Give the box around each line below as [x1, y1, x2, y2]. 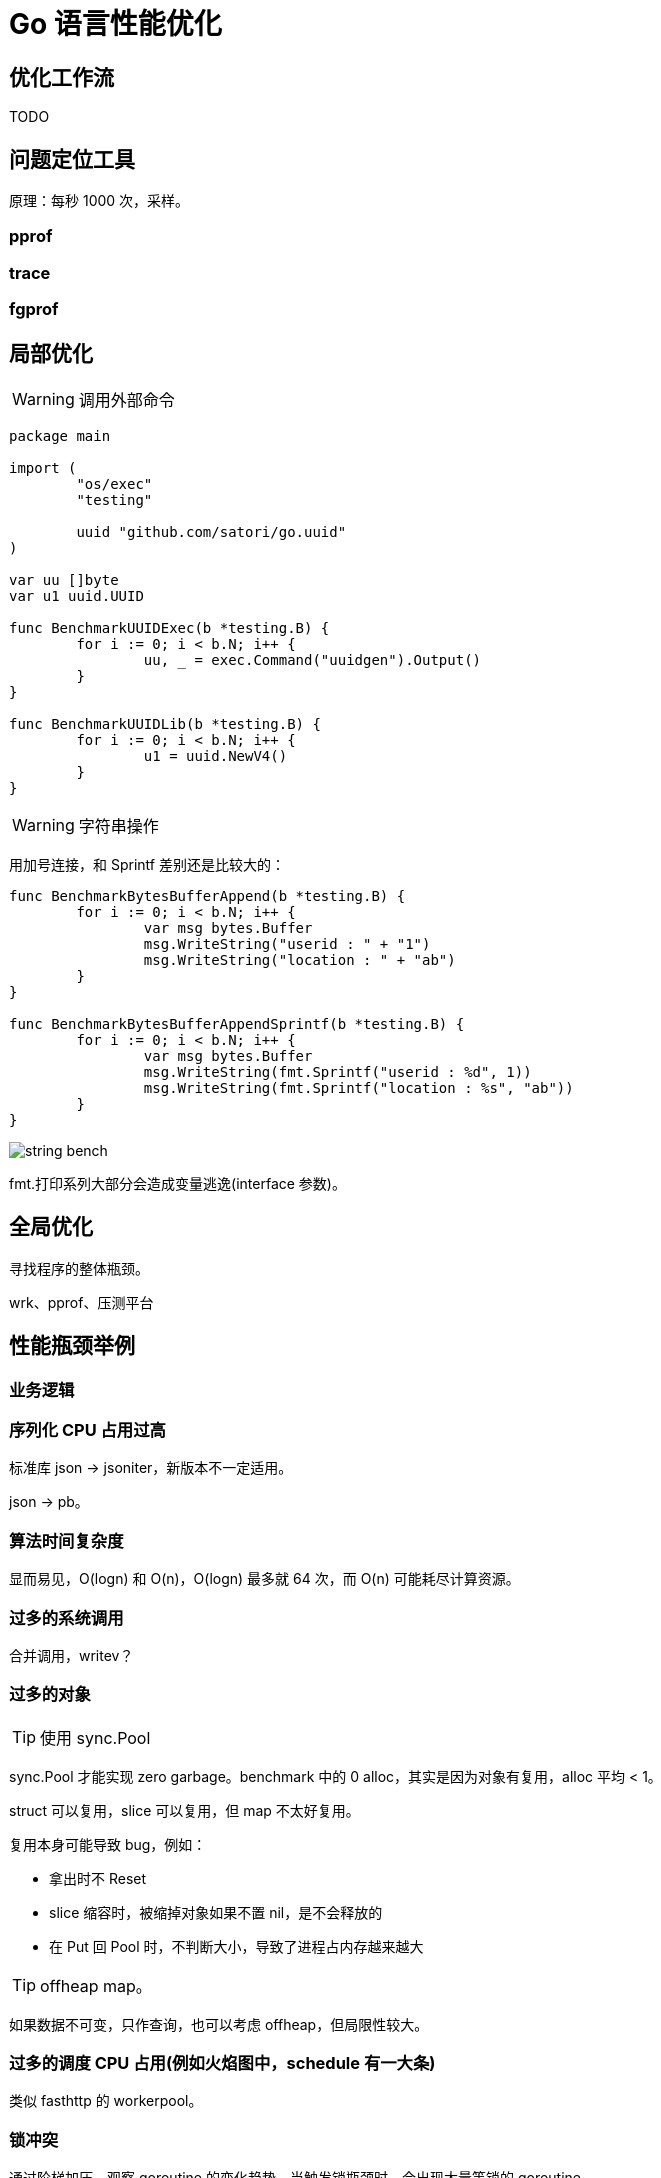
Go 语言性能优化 [9, 7, 222, 41]
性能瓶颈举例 [9, 1333, 135, 1359]
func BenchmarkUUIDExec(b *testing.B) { [9, 619, 330, 636]
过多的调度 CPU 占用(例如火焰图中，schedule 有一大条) [9, 2053, 436, 2074]
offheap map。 [40, 1975, 152, 1996]
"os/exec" [76, 475, 153, 492]
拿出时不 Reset [49, 1869, 147, 1887]
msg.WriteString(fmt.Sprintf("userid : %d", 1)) [143, 1063, 532, 1080]
